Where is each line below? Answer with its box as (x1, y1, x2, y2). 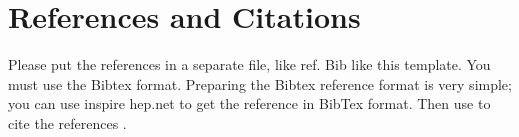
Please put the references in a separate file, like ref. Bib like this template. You (8, 54, 491, 75)
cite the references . (8, 112, 127, 133)
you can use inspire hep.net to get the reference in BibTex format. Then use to (8, 93, 491, 114)
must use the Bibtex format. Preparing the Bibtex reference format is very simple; (8, 73, 512, 94)
